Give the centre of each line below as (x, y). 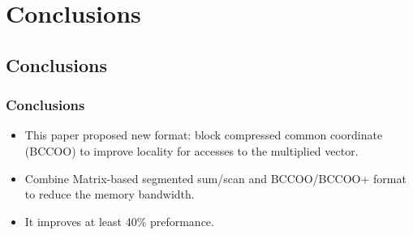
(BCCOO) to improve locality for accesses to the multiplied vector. (191, 150)
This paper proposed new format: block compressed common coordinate (204, 135)
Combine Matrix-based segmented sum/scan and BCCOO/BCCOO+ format (215, 178)
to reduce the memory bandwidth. (110, 194)
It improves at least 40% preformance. (119, 221)
